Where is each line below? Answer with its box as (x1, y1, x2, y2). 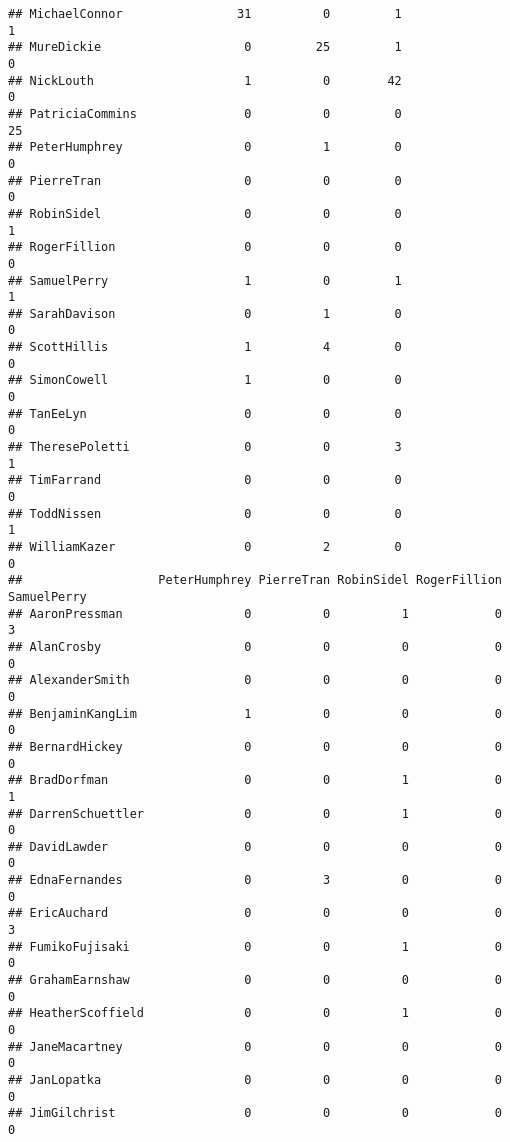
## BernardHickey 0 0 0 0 (8, 739, 502, 754)
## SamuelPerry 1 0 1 (8, 273, 402, 288)
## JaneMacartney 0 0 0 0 (8, 1039, 502, 1054)
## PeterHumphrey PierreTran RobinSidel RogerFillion (8, 573, 502, 588)
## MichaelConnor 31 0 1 (8, 7, 402, 21)
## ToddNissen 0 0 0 (8, 506, 402, 521)
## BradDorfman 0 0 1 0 (8, 773, 502, 788)
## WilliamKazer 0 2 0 (8, 540, 402, 554)
